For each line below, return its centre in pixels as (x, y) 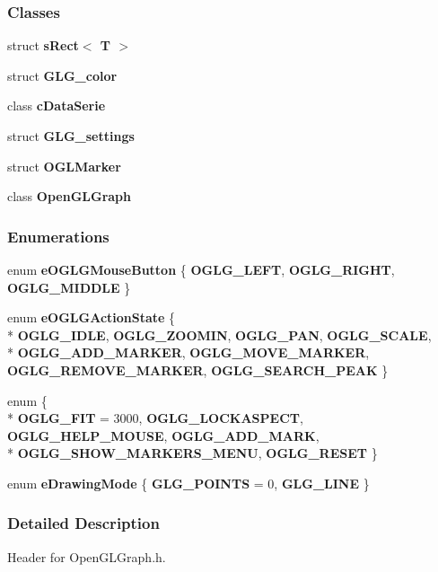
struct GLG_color (62, 75)
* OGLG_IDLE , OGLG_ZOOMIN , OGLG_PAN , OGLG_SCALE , (219, 334)
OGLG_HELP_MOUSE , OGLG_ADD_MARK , (163, 435)
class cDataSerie (57, 106)
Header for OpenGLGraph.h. (87, 556)
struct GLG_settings (71, 136)
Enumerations (58, 236)
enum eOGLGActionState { (92, 317)
